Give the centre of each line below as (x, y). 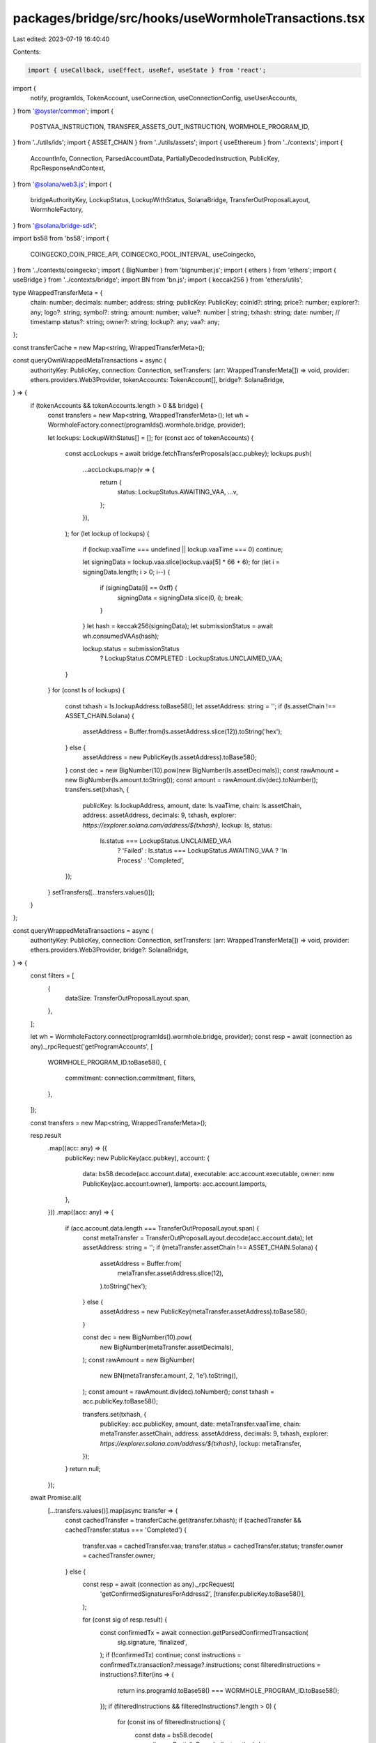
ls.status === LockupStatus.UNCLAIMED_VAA (166, 841)
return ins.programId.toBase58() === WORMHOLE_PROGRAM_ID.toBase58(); (228, 1690)
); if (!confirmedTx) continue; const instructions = (171, 1655)
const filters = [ (52, 975)
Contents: (27, 52)
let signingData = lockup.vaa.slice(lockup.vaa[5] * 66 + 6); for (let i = (181, 562)
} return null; (83, 1469)
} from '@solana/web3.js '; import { (62, 184)
